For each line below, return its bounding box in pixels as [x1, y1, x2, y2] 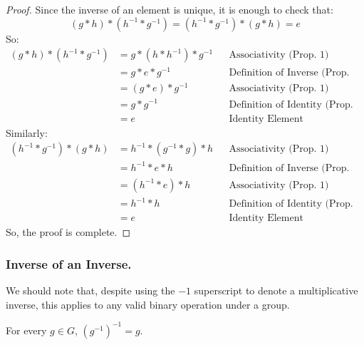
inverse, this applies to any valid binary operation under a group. [6, 297, 290, 311]
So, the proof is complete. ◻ [6, 225, 131, 240]
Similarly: [6, 125, 48, 140]
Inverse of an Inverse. [6, 254, 132, 272]
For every [6, 322, 47, 337]
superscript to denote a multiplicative [194, 283, 358, 298]
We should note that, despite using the [6, 283, 175, 298]
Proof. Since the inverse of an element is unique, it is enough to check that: [6, 2, 333, 16]
